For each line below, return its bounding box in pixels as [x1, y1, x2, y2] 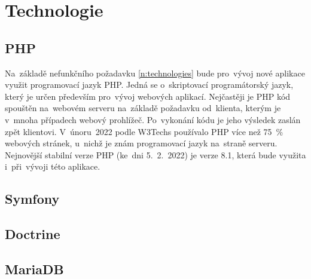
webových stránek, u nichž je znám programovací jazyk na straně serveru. [5, 137, 278, 149]
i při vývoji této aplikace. [5, 160, 100, 173]
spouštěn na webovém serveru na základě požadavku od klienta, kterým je [5, 102, 281, 114]
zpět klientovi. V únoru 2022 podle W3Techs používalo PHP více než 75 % [5, 125, 283, 137]
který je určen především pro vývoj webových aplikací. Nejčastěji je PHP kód [5, 90, 291, 102]
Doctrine [5, 225, 60, 243]
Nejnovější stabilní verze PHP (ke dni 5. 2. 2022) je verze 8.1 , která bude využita [5, 148, 306, 161]
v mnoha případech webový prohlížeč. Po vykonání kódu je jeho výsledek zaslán [5, 113, 301, 125]
